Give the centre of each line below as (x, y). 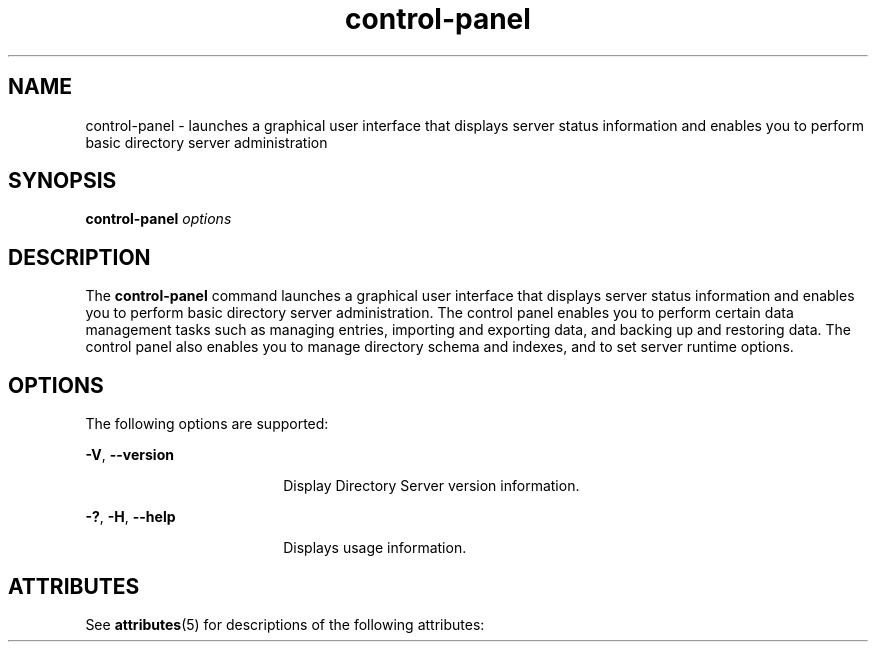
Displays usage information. (375, 548)
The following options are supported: (207, 424)
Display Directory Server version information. (431, 486)
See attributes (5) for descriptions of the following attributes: (285, 624)
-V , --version (129, 455)
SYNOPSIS (62, 181)
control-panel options (158, 219)
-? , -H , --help (130, 517)
